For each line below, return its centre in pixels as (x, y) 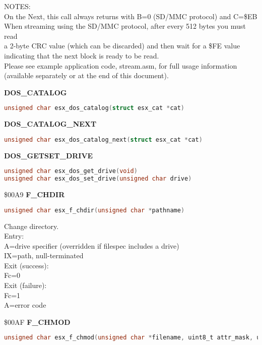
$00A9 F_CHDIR (35, 194)
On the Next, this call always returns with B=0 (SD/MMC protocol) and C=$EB (131, 16)
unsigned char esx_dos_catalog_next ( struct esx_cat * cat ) (103, 139)
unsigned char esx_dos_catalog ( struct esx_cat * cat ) (94, 108)
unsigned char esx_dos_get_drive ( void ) (71, 171)
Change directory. (31, 226)
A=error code (25, 305)
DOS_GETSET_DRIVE (49, 155)
